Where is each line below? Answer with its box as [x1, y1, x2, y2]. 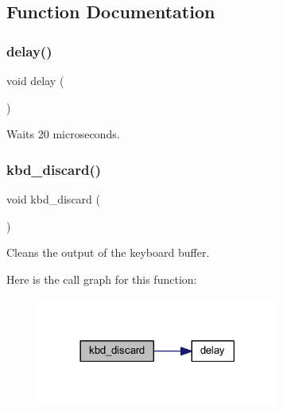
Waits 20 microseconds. [6, 126, 120, 142]
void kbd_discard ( [6, 191, 100, 207]
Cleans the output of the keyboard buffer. [6, 244, 210, 261]
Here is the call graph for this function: [6, 270, 197, 287]
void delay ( [6, 72, 64, 88]
